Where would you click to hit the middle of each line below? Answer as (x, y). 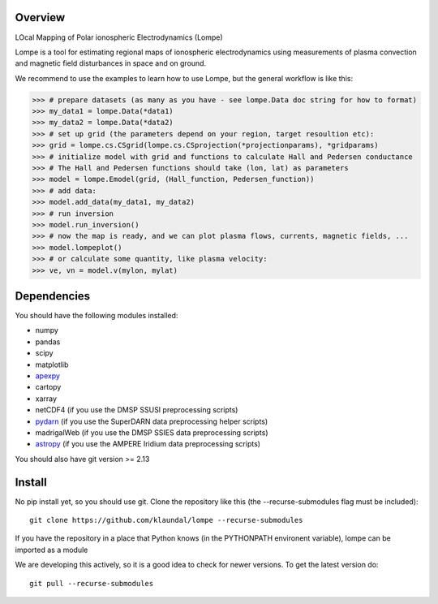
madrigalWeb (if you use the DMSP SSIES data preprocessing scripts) (152, 432)
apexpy (48, 375)
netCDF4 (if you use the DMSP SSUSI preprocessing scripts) (137, 410)
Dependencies (53, 296)
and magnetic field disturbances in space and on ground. (111, 63)
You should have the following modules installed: (97, 316)
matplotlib (52, 365)
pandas (48, 342)
